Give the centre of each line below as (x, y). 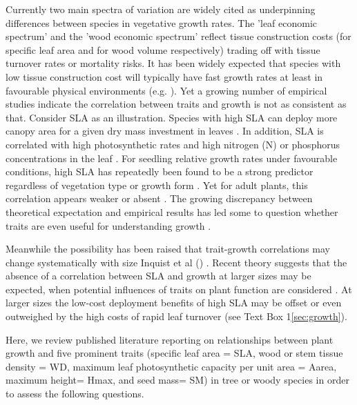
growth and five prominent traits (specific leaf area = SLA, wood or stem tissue (174, 353)
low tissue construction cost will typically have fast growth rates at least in (164, 76)
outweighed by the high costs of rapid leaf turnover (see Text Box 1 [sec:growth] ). (176, 316)
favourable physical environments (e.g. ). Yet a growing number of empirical (166, 90)
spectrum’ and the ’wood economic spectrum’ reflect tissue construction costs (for (178, 36)
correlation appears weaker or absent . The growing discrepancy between (159, 198)
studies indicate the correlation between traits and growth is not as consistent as (176, 104)
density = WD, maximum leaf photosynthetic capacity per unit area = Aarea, (171, 366)
